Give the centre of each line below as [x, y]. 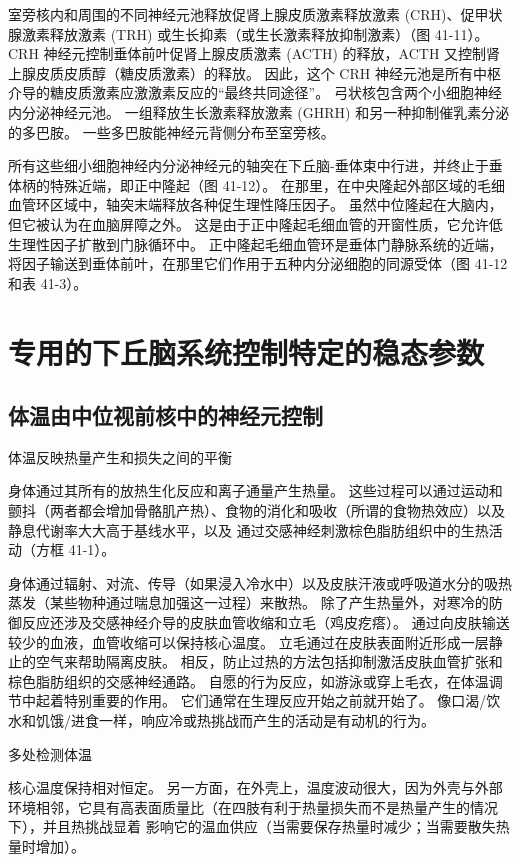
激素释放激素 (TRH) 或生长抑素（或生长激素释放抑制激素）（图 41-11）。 [255, 33]
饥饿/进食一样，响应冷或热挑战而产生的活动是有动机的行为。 [235, 720]
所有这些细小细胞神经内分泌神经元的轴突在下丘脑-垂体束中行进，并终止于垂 [255, 165]
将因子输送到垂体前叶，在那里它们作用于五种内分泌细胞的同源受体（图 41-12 [258, 263]
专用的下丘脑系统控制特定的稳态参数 [246, 351]
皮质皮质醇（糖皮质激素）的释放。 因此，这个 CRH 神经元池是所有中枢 [268, 72]
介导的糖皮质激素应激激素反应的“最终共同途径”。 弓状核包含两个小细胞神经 [255, 92]
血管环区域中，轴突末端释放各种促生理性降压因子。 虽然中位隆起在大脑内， [255, 204]
